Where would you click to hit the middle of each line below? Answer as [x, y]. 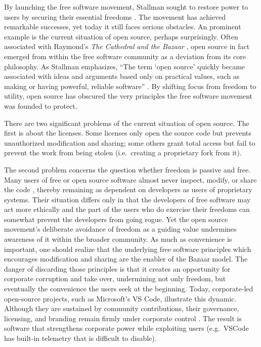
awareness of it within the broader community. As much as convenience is [118, 239]
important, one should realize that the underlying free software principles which [128, 249]
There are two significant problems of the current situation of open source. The [127, 123]
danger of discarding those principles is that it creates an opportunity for [117, 268]
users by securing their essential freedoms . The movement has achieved [115, 16]
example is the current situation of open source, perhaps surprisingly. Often [121, 36]
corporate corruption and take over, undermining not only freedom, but [115, 278]
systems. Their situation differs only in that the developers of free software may [127, 199]
